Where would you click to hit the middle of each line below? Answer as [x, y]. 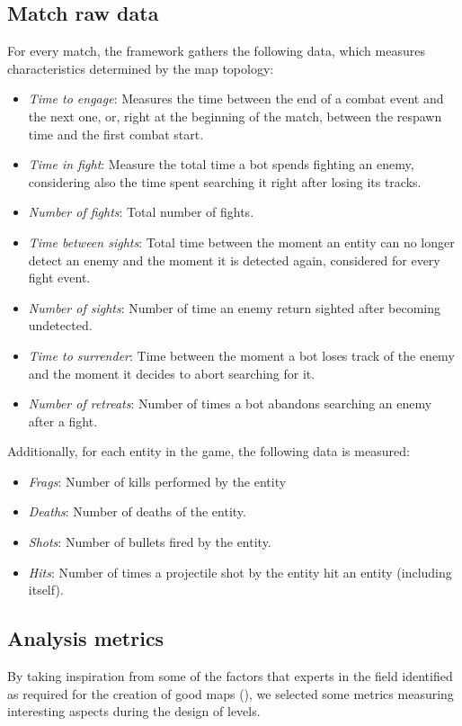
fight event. [59, 278]
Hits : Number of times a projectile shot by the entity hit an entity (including [240, 572]
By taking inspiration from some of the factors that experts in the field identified [230, 676]
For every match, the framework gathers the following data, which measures [216, 51]
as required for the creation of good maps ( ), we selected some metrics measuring [231, 693]
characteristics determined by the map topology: [141, 68]
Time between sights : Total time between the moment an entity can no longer [241, 242]
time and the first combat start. [116, 134]
